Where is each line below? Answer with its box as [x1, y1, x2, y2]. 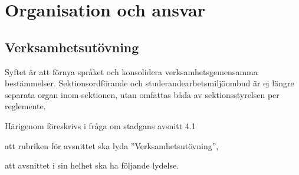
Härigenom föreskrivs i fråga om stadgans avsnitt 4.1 [5, 119, 196, 132]
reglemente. [5, 100, 46, 112]
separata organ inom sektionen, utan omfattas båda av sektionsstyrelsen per [5, 88, 280, 100]
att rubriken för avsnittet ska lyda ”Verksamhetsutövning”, [5, 139, 219, 152]
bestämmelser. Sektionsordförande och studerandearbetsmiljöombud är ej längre [5, 77, 294, 89]
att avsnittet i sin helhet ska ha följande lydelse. [5, 159, 179, 171]
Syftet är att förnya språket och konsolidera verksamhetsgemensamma [5, 65, 258, 78]
